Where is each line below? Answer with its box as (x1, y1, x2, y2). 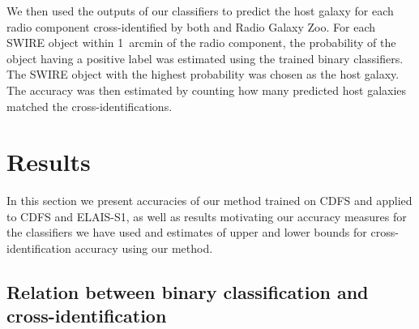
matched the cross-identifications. (6, 97, 173, 114)
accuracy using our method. (75, 240, 213, 257)
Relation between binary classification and (6, 280, 369, 305)
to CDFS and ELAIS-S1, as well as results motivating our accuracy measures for (6, 207, 407, 224)
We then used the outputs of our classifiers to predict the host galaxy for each (6, 2, 394, 19)
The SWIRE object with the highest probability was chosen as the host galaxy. (6, 66, 400, 83)
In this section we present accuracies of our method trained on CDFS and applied (6, 192, 413, 209)
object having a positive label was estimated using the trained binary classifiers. (6, 49, 404, 66)
